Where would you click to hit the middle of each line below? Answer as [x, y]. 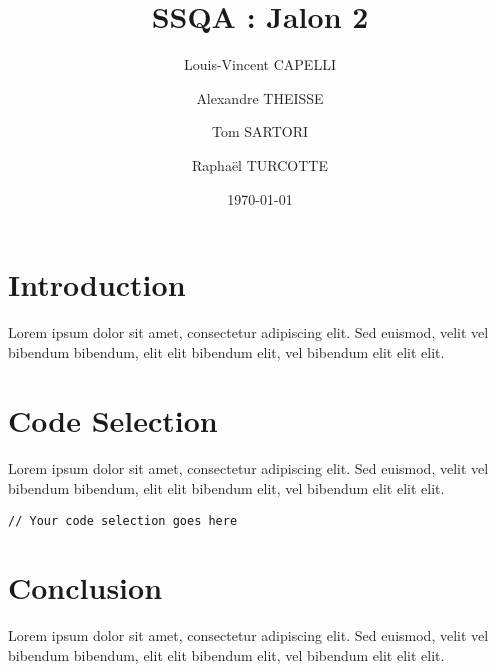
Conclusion [85, 587]
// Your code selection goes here [123, 520]
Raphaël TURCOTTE [260, 164]
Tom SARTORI [260, 131]
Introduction [97, 284]
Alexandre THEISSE [260, 97]
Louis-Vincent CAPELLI [260, 64]
